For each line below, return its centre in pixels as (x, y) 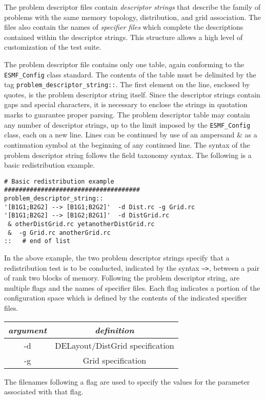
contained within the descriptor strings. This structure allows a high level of (124, 37)
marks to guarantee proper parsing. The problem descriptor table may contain (127, 115)
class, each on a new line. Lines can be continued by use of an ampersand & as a (131, 135)
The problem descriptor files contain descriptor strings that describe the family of (132, 7)
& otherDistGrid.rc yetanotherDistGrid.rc (81, 224)
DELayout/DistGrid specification (115, 345)
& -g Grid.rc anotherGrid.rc (59, 233)
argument (28, 330)
